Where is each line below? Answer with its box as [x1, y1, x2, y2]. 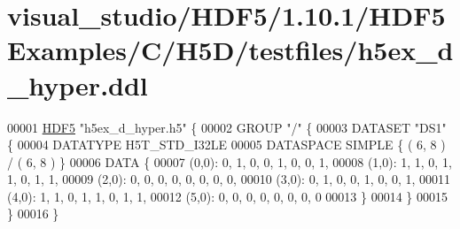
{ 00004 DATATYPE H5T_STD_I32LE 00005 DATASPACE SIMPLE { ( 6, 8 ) [7, 135, 446, 154]
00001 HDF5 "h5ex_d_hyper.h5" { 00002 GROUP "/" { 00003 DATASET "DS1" [7, 118, 447, 136]
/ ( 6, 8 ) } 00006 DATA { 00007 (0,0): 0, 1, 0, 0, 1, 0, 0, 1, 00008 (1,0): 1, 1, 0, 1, [7, 152, 452, 171]
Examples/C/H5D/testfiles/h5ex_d [7, 32, 454, 68]
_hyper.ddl [7, 66, 148, 103]
